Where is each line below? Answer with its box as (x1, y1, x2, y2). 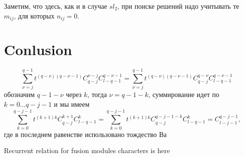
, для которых (14, 10, 55, 20)
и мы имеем (54, 98, 90, 109)
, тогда (87, 89, 107, 99)
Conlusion (4, 39, 72, 59)
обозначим (4, 89, 35, 99)
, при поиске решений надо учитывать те (117, 1, 239, 11)
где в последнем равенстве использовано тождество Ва (4, 129, 167, 139)
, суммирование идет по (148, 89, 220, 99)
